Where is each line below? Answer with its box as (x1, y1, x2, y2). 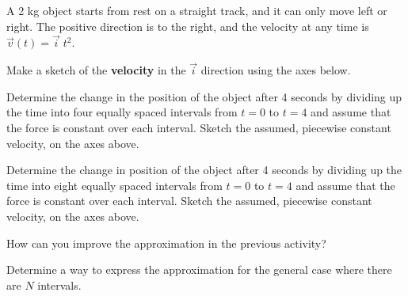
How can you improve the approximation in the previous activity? (6, 234, 326, 251)
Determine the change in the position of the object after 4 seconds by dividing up (6, 88, 402, 104)
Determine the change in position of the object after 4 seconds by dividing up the (6, 161, 402, 178)
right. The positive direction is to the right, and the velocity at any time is (6, 17, 369, 34)
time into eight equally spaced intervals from (6, 176, 223, 193)
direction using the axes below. (200, 62, 351, 78)
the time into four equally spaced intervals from (6, 104, 238, 120)
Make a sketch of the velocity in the (6, 62, 186, 78)
